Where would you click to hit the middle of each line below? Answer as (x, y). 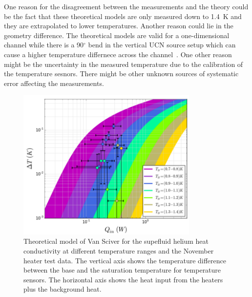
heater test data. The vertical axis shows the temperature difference (125, 260)
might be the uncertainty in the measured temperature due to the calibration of (124, 64)
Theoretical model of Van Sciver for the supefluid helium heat (116, 241)
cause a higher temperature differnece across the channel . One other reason (118, 54)
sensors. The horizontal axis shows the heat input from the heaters (123, 279)
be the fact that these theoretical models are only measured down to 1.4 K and (123, 16)
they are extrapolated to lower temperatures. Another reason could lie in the (119, 26)
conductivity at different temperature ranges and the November (119, 250)
